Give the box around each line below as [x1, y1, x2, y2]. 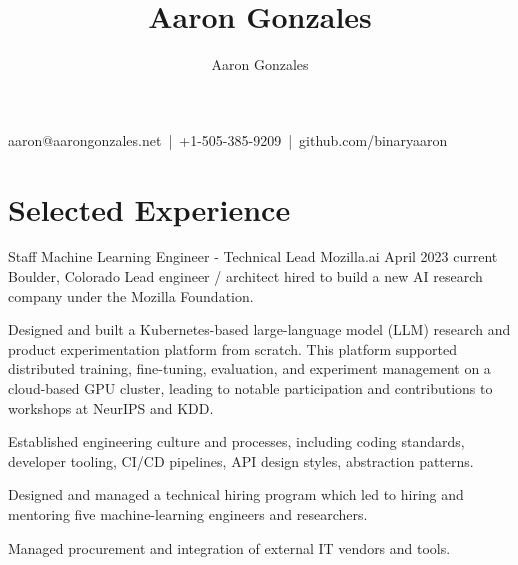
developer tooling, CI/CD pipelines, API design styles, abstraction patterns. [8, 450, 474, 471]
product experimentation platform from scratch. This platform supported [8, 338, 457, 359]
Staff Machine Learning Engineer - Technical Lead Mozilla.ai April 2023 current [8, 246, 498, 267]
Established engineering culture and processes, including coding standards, [8, 431, 465, 452]
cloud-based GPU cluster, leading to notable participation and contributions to [8, 378, 493, 398]
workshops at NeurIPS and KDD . [8, 397, 214, 418]
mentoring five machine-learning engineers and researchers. [8, 503, 368, 524]
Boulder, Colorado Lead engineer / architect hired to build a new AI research [8, 266, 483, 287]
